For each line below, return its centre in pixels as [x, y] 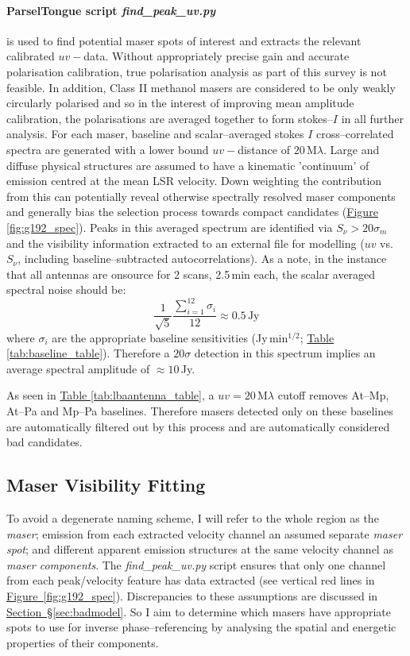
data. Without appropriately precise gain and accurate [217, 56]
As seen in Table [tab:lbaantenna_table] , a [110, 395]
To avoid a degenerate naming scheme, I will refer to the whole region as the [193, 517]
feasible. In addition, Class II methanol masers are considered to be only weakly [201, 87]
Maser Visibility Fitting [106, 485]
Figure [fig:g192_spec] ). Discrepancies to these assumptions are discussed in [192, 595]
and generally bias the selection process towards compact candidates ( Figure [192, 212]
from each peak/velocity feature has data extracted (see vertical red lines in [191, 580]
